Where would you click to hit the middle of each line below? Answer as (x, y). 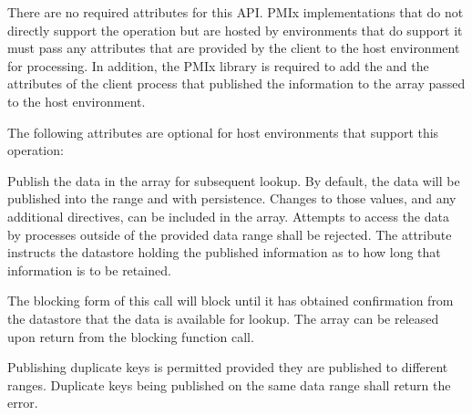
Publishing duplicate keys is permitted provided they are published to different (228, 367)
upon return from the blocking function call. (131, 336)
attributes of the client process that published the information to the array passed (236, 83)
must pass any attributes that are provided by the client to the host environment (234, 48)
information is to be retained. (89, 270)
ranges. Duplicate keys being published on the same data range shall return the (229, 384)
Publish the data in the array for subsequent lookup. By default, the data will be (234, 180)
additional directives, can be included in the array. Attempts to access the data (228, 216)
